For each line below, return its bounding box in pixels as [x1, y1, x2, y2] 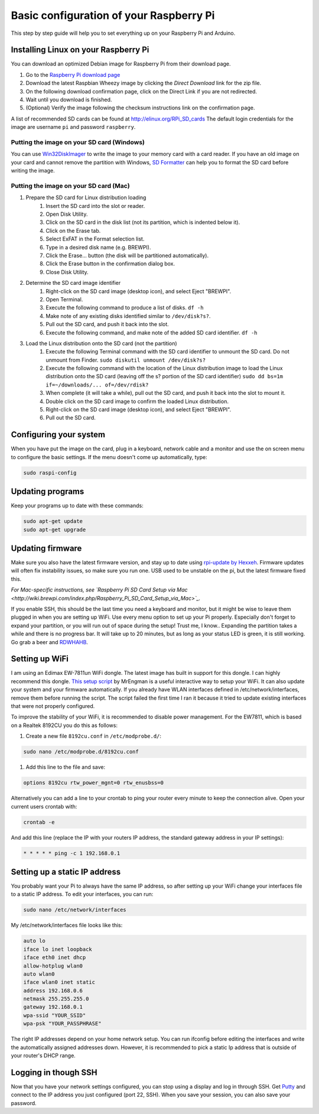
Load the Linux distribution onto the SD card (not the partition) [25, 340, 177, 347]
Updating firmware [11, 543, 82, 553]
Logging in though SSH [11, 1067, 97, 1077]
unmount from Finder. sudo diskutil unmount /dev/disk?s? [45, 356, 206, 363]
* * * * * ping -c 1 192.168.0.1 [23, 850, 121, 856]
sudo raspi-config [23, 469, 77, 476]
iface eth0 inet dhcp [23, 954, 86, 961]
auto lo [23, 937, 45, 944]
